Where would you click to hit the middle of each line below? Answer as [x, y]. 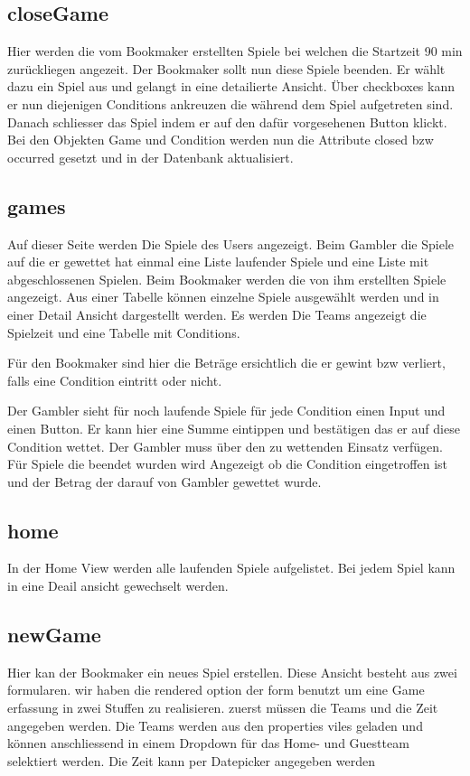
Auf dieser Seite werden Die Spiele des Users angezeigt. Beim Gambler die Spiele [230, 243]
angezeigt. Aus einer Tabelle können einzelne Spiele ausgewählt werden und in [223, 297]
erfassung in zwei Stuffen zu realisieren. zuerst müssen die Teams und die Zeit [223, 708]
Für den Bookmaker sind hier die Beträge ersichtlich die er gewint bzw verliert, [226, 363]
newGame [54, 635]
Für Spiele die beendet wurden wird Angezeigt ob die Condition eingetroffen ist [228, 464]
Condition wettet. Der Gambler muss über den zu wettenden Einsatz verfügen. [225, 446]
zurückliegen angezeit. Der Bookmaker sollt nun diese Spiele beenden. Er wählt [226, 68]
